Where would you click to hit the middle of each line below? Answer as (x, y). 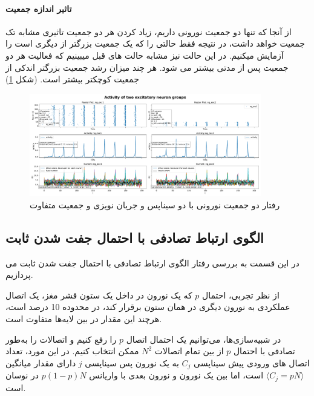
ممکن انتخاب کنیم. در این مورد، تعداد (72, 351)
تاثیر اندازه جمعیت (39, 8)
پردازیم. (19, 275)
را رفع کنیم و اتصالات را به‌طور (61, 339)
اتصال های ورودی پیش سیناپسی (252, 362)
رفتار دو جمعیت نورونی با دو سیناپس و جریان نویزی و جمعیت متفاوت (155, 204)
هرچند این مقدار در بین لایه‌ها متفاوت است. (84, 319)
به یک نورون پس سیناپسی (132, 362)
